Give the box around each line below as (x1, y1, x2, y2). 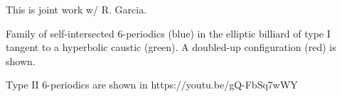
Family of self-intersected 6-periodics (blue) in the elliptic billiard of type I (6, 25, 331, 40)
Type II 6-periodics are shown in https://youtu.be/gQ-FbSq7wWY (6, 77, 298, 92)
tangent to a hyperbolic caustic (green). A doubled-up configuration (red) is (6, 40, 336, 55)
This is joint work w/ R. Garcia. (6, 2, 147, 16)
